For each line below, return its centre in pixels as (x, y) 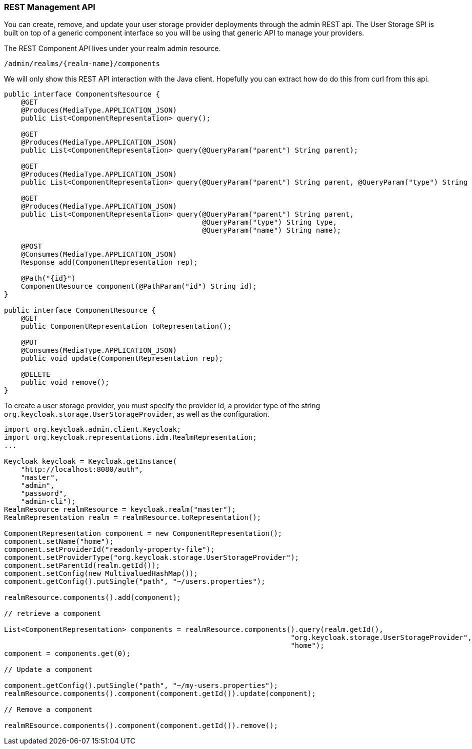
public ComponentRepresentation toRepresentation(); (126, 326)
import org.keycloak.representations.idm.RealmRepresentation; (130, 438)
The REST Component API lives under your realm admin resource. (112, 49)
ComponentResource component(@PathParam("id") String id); (139, 286)
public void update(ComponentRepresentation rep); (122, 358)
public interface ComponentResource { (80, 310)
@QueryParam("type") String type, (269, 222)
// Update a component (48, 670)
